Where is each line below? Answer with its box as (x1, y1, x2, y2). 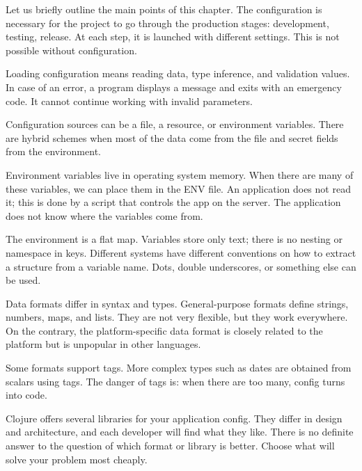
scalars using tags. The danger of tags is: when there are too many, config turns (6, 374, 345, 388)
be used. (6, 273, 41, 287)
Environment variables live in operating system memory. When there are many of (6, 167, 354, 182)
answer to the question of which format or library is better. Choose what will (6, 438, 335, 453)
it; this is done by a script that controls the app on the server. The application (6, 195, 341, 209)
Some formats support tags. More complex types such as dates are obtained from (6, 360, 352, 375)
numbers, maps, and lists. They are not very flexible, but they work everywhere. (6, 310, 348, 324)
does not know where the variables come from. (6, 208, 203, 223)
